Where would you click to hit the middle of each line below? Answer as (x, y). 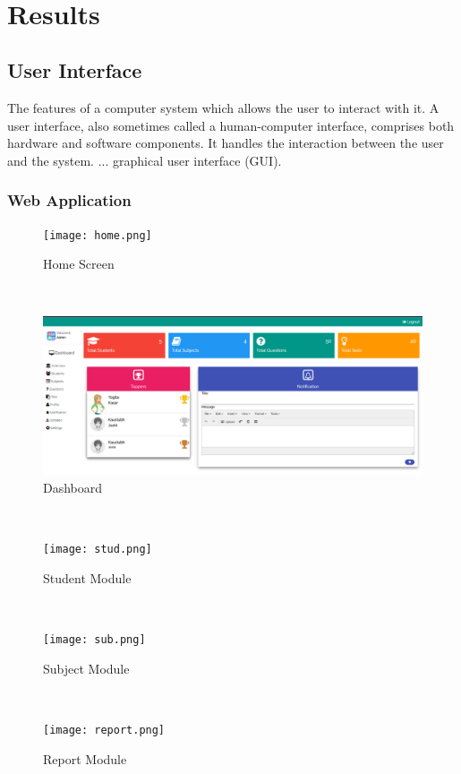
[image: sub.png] (94, 640)
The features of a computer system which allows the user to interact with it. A (223, 108)
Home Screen (79, 264)
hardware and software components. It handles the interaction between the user (226, 143)
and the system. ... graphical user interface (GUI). (145, 160)
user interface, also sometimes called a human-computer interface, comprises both (231, 125)
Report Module (85, 758)
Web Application (69, 200)
